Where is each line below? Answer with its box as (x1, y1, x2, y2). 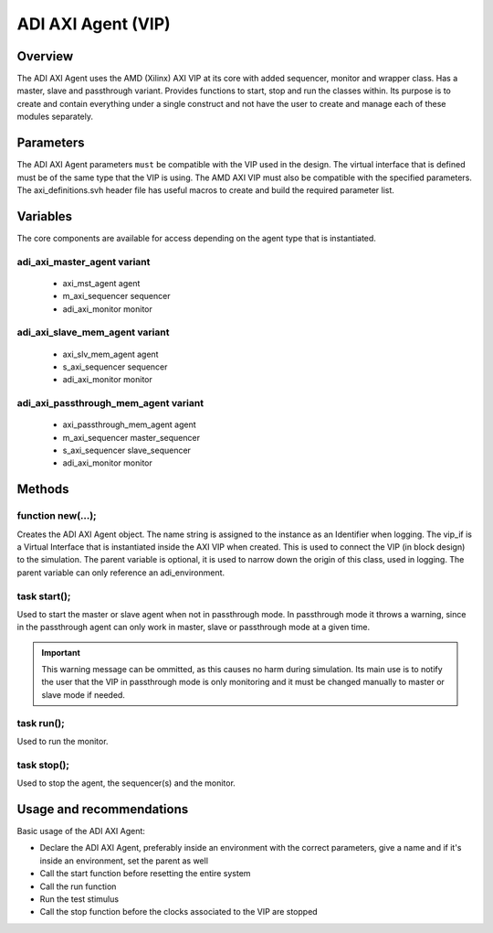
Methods (16, 481, 69, 498)
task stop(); (16, 758, 70, 771)
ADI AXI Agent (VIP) (16, 14, 171, 34)
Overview (16, 48, 74, 64)
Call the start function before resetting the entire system (39, 868, 251, 879)
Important (41, 647, 81, 658)
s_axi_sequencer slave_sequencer (62, 445, 192, 456)
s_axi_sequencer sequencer (62, 361, 168, 372)
